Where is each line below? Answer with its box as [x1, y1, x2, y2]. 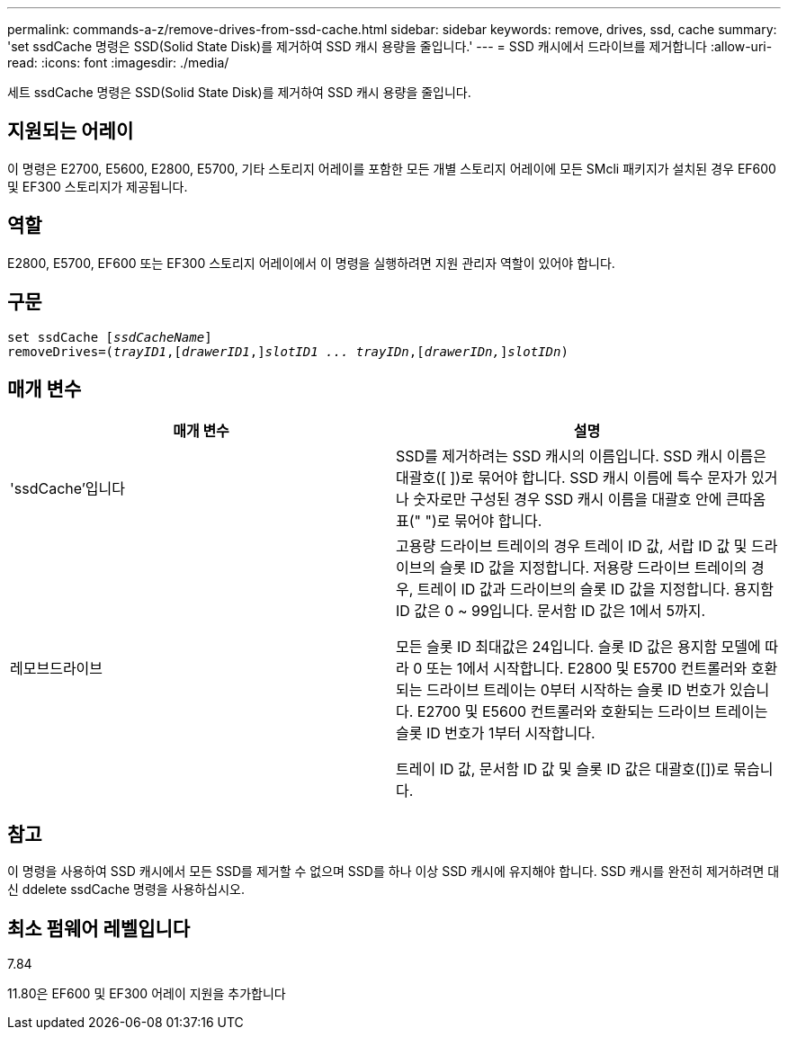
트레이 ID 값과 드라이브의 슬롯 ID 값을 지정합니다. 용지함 [416, 580, 774, 599]
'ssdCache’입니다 [10, 479, 126, 498]
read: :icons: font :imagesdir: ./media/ [7, 55, 229, 70]
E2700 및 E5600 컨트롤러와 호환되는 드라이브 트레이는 [416, 702, 768, 721]
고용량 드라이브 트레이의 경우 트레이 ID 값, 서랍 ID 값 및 [396, 537, 748, 556]
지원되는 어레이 [7, 120, 134, 143]
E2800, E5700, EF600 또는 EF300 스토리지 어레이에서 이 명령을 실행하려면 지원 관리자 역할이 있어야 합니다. [7, 255, 615, 271]
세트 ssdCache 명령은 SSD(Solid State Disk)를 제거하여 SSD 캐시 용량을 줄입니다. [7, 85, 471, 100]
